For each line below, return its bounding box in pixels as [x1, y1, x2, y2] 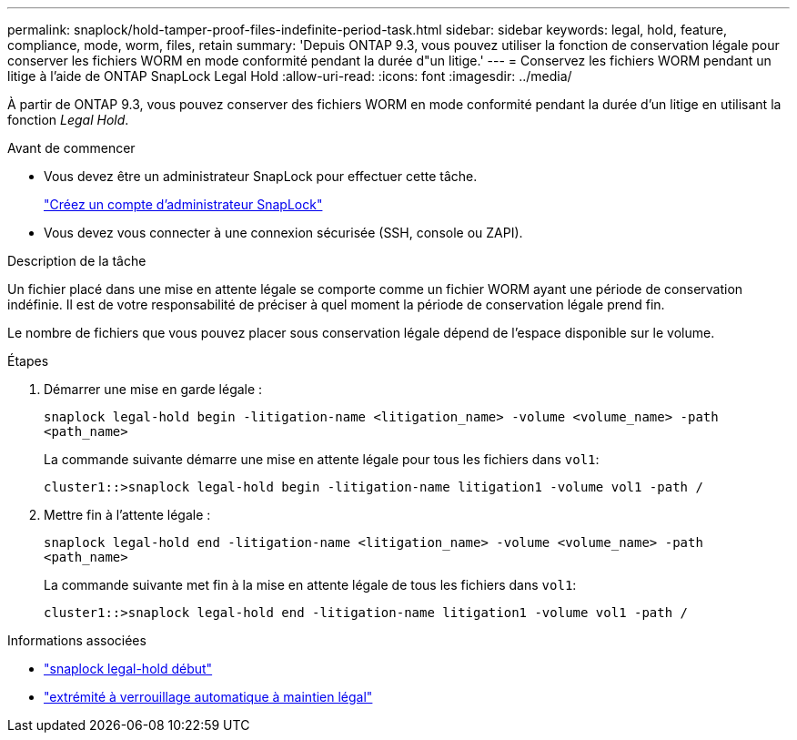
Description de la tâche [7, 253, 146, 269]
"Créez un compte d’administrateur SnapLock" [44, 197, 323, 212]
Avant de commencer [7, 140, 136, 156]
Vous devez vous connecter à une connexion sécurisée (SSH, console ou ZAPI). [44, 225, 523, 240]
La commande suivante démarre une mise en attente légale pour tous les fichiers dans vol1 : [44, 451, 600, 467]
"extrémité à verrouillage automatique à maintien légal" [44, 689, 373, 705]
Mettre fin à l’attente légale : [44, 507, 211, 522]
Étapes [7, 353, 49, 369]
